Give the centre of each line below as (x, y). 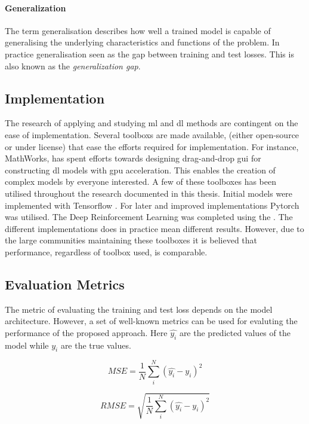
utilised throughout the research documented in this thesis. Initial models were (149, 193)
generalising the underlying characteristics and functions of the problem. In (142, 42)
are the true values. (96, 345)
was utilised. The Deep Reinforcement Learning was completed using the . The (149, 217)
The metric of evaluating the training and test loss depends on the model (139, 309)
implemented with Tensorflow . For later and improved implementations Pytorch (152, 205)
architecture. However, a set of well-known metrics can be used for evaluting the (151, 321)
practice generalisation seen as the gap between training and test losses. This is (149, 54)
